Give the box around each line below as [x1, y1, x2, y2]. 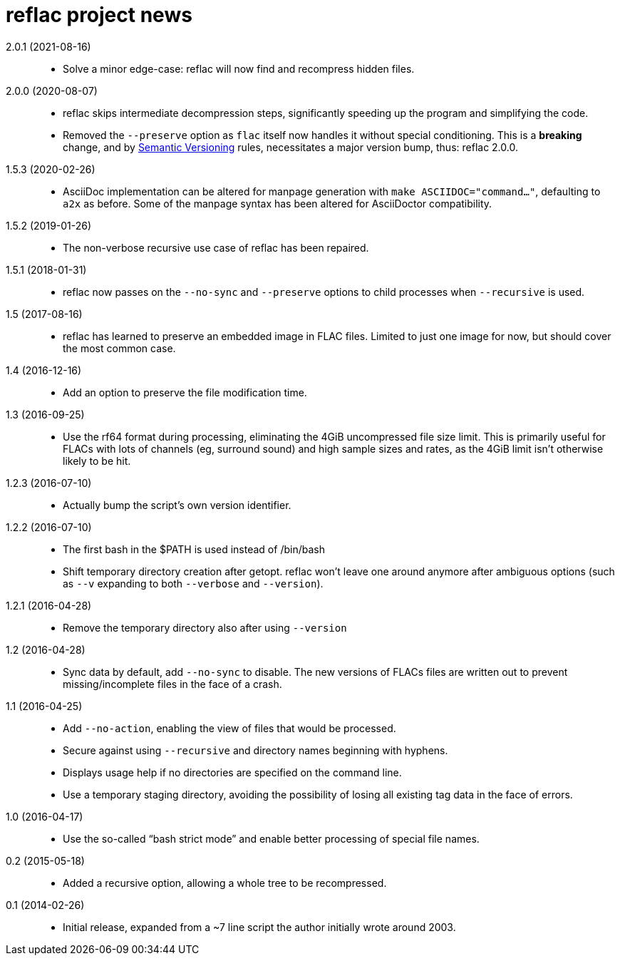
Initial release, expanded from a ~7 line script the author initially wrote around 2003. [63, 920, 456, 933]
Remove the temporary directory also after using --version [63, 621, 347, 634]
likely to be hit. [63, 454, 131, 467]
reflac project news [6, 3, 192, 27]
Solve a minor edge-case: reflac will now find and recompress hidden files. [63, 62, 415, 75]
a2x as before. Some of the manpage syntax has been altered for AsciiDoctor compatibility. [63, 197, 492, 210]
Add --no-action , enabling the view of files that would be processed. [63, 721, 396, 734]
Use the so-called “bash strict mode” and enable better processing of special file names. [63, 832, 480, 845]
